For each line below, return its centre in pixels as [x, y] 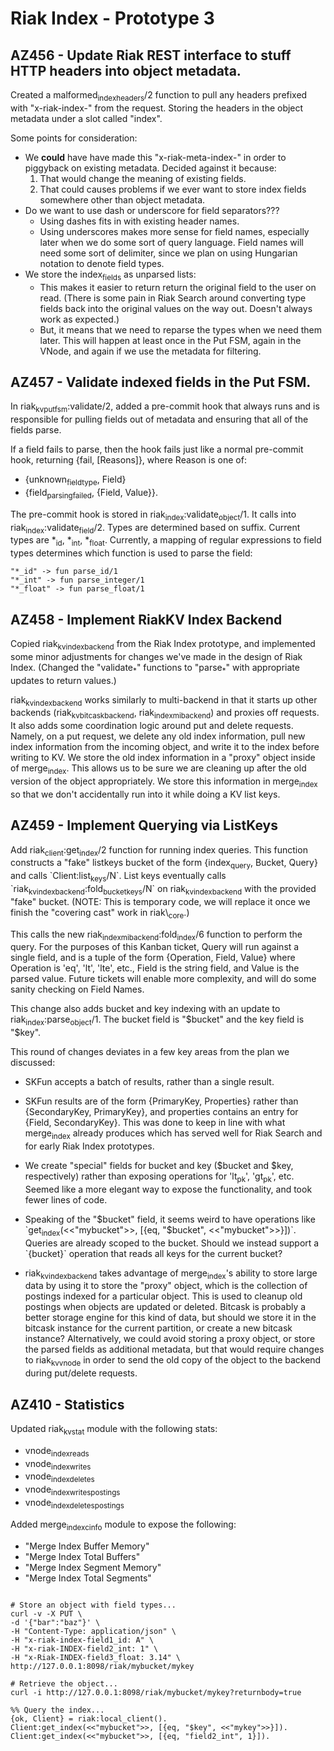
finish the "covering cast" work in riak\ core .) [100, 913]
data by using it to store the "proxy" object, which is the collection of [166, 1286]
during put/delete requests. [81, 1373]
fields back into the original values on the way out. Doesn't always [176, 308]
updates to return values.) [63, 680]
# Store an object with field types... [93, 1605]
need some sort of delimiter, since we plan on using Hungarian [168, 253]
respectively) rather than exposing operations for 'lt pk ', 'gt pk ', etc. [159, 1177]
